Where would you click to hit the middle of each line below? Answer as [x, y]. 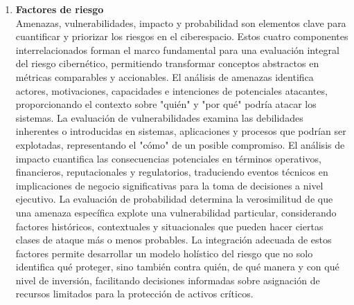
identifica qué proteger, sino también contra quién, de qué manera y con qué [177, 267]
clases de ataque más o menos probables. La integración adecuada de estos [174, 240]
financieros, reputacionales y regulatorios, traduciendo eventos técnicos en [172, 172]
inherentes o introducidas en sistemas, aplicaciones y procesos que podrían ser [181, 131]
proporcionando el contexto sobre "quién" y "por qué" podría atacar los [166, 104]
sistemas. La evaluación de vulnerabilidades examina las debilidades [159, 117]
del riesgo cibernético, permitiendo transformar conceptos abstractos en [167, 63]
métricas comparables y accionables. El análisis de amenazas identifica [165, 76]
